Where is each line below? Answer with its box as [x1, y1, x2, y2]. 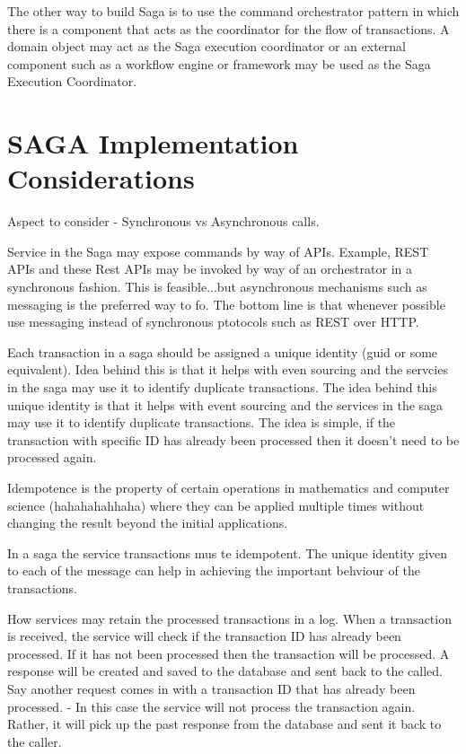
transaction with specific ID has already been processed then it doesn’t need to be [7, 430, 460, 449]
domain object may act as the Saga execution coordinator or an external [7, 37, 406, 56]
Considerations [7, 160, 195, 197]
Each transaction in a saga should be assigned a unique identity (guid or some [7, 342, 438, 361]
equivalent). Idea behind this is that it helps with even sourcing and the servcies [7, 360, 448, 379]
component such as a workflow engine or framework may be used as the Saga [7, 54, 431, 73]
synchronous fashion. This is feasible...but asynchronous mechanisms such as [7, 277, 427, 296]
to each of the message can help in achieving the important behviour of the [7, 561, 420, 580]
